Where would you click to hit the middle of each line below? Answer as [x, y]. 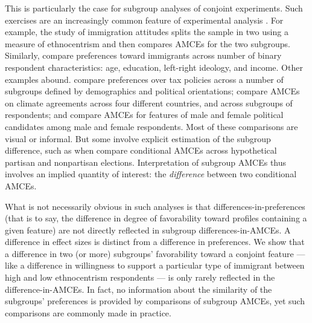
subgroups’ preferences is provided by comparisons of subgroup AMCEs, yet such [155, 301]
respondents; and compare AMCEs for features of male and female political [144, 115]
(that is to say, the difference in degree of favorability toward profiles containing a [156, 218]
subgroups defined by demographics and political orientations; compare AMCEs [152, 91]
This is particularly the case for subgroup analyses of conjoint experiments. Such [154, 8]
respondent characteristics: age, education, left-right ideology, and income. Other [154, 67]
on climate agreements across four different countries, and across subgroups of [149, 103]
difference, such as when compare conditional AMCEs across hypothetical [141, 150]
